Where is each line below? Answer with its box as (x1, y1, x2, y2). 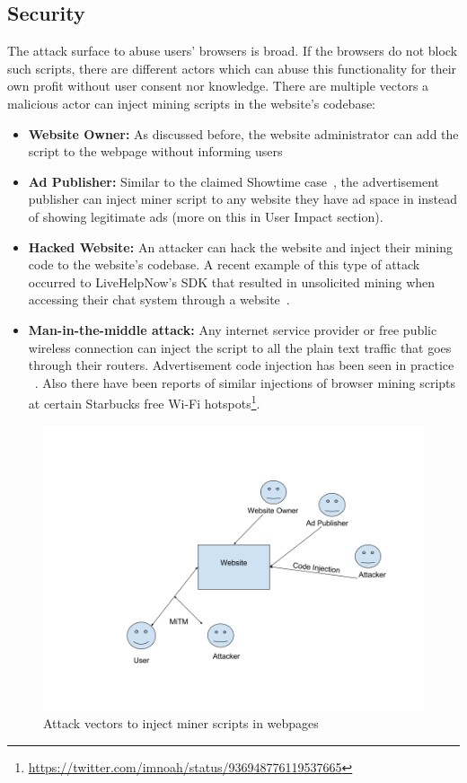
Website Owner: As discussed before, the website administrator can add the (28, 124, 459, 143)
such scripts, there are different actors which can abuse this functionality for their (7, 58, 457, 77)
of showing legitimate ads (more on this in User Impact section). (28, 207, 383, 225)
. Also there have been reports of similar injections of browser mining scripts (34, 373, 456, 391)
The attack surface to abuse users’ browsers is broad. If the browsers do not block (7, 41, 458, 60)
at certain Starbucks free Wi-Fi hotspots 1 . (28, 391, 260, 412)
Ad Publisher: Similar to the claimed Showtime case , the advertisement (28, 172, 439, 190)
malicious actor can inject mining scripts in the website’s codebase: (7, 93, 376, 112)
